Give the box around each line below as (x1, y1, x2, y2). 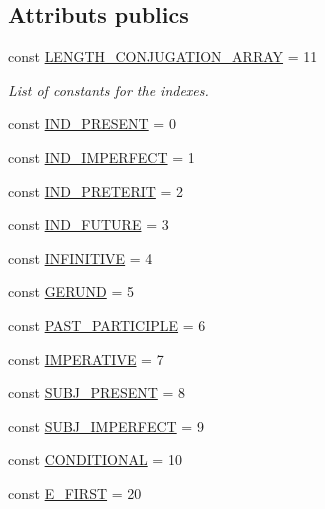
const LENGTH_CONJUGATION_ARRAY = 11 (8, 46, 318, 67)
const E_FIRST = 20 (8, 482, 142, 503)
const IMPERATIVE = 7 (8, 348, 164, 369)
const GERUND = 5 (8, 281, 134, 302)
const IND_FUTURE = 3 (8, 214, 169, 235)
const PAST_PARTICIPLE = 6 (8, 314, 206, 335)
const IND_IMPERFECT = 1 (8, 146, 195, 167)
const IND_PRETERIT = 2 (8, 180, 184, 201)
